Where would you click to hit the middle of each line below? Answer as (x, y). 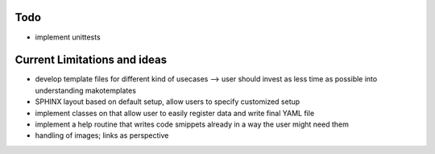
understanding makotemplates (86, 90)
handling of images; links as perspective (102, 135)
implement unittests (68, 37)
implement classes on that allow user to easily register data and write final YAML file (175, 113)
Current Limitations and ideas (91, 60)
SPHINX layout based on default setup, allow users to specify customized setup (168, 102)
